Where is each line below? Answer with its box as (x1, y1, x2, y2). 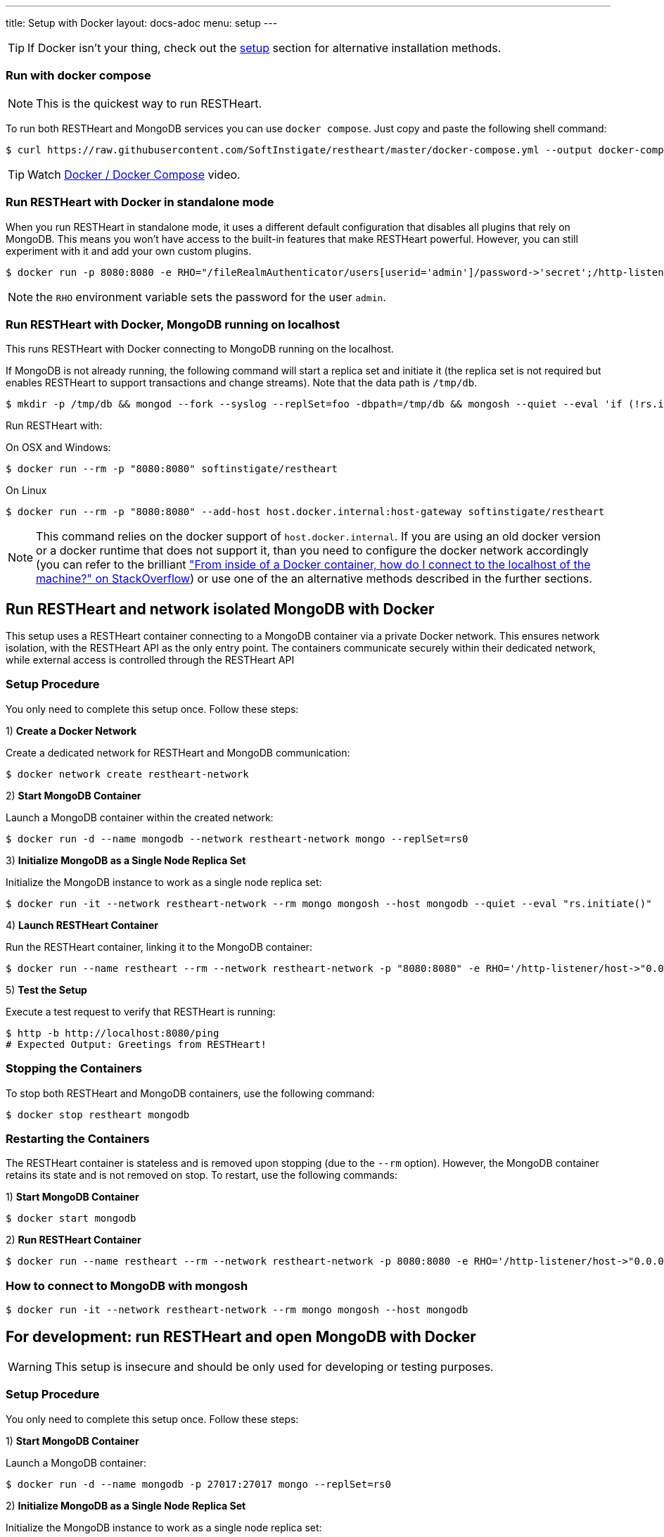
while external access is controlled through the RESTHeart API (6, 654, 295, 666)
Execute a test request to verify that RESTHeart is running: (6, 1005, 276, 1018)
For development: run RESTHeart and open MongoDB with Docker (6, 1327, 476, 1346)
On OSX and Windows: (6, 441, 111, 454)
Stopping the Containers (6, 1061, 142, 1076)
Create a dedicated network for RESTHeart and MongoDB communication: (6, 746, 350, 759)
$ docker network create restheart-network (6, 768, 249, 780)
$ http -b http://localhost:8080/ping (6, 1027, 219, 1039)
